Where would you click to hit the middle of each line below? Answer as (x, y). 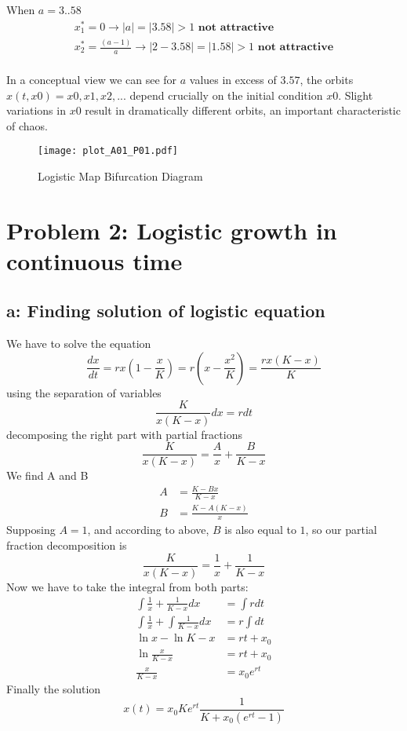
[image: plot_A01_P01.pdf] (108, 151)
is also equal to (260, 530)
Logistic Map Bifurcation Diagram (120, 175)
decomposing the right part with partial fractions (124, 434)
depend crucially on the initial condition (226, 95)
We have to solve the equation (79, 344)
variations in (36, 110)
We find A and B (47, 475)
